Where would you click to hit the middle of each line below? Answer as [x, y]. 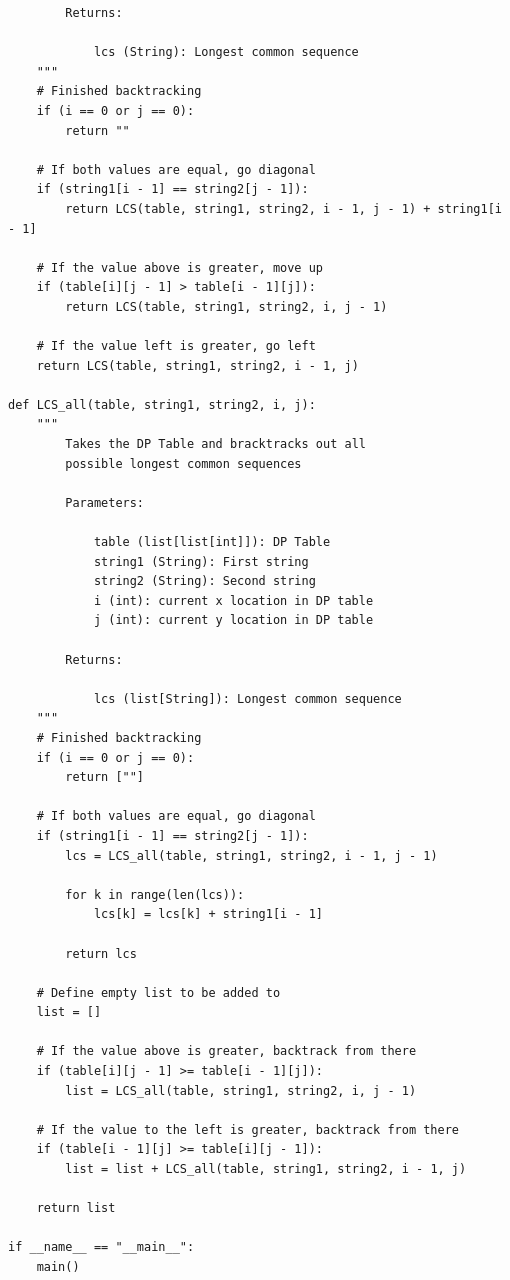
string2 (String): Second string [204, 581]
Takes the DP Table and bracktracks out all [215, 444]
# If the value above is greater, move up [179, 267]
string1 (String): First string [201, 561]
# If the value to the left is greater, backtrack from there [248, 1129]
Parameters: [105, 502]
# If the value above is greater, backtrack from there [226, 1051]
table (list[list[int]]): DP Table [212, 542]
